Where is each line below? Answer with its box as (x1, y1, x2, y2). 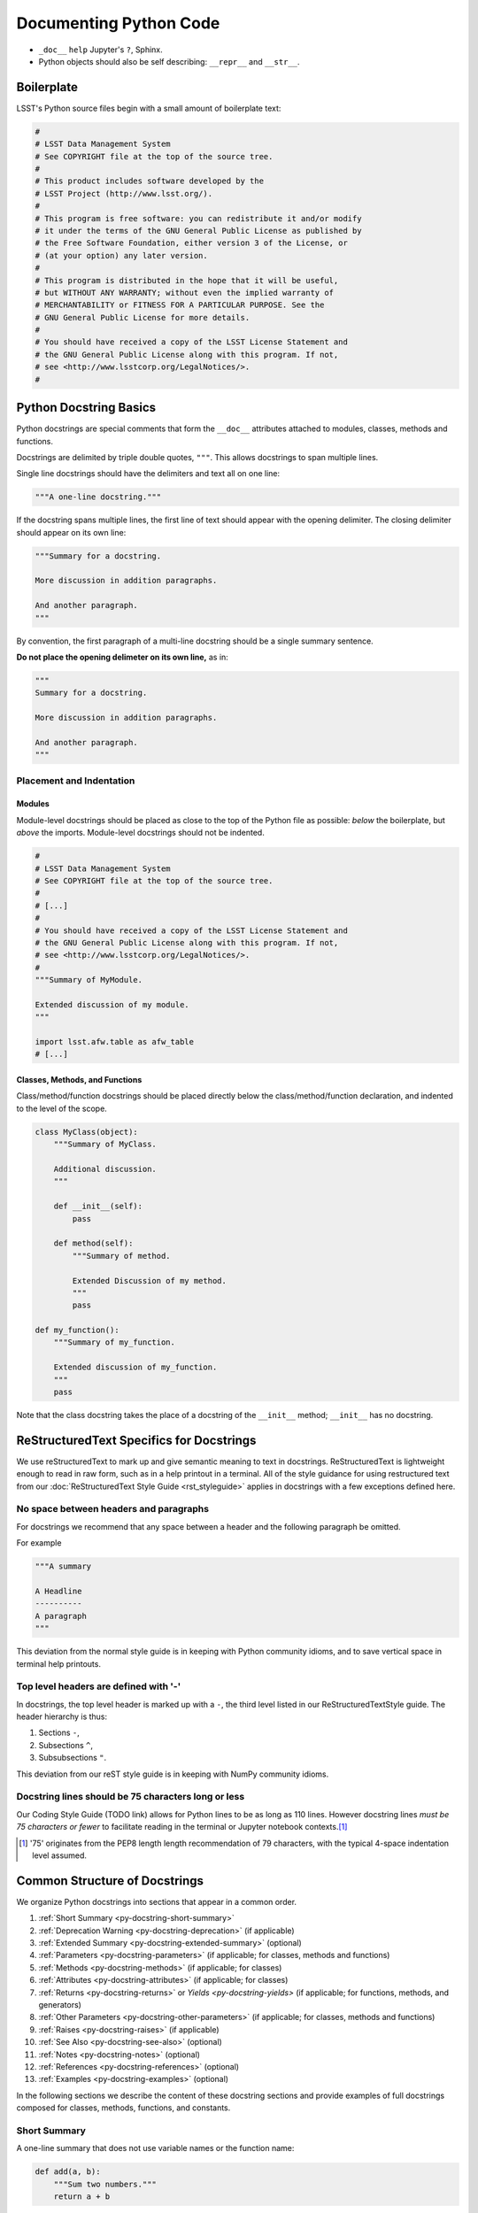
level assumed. (32, 1850, 88, 1861)
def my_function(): (35, 1325, 119, 1336)
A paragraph (35, 1611, 88, 1621)
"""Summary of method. (72, 1251, 172, 1261)
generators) (38, 2000, 81, 2009)
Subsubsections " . (38, 1753, 107, 1763)
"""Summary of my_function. (53, 1338, 176, 1347)
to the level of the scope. (16, 1103, 108, 1114)
